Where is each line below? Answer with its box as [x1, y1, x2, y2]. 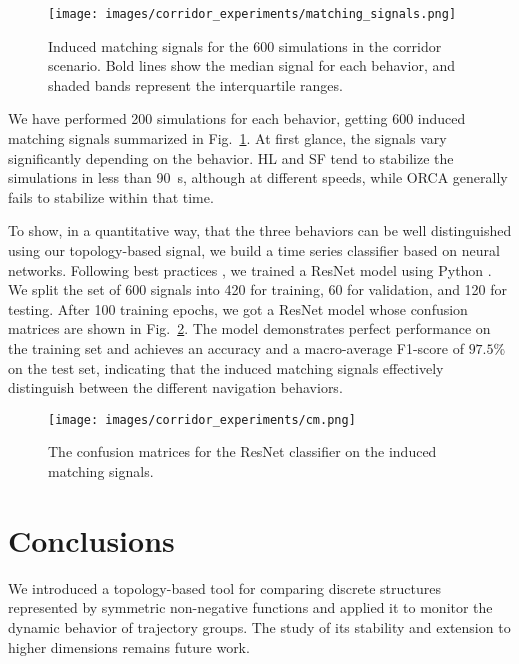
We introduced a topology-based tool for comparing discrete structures [8, 577, 442, 598]
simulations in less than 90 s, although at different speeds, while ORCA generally [8, 167, 508, 188]
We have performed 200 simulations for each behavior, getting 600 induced [8, 108, 466, 129]
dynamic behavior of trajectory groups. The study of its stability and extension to [8, 616, 511, 637]
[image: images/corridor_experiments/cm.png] [48, 412, 356, 427]
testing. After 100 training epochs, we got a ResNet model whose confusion [8, 298, 468, 319]
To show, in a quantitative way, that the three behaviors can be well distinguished [8, 220, 512, 241]
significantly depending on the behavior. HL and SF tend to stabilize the [8, 147, 454, 168]
